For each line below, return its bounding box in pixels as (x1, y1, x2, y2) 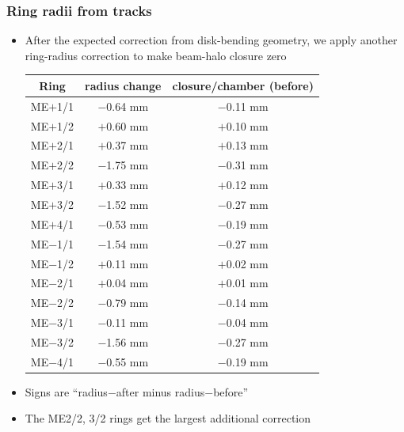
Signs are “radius (25, 383, 108, 400)
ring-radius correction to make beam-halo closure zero (25, 47, 287, 63)
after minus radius (116, 383, 205, 400)
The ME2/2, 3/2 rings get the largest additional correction (25, 410, 311, 426)
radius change (85, 77, 162, 93)
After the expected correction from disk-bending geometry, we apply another (25, 32, 398, 48)
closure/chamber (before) (172, 77, 314, 93)
